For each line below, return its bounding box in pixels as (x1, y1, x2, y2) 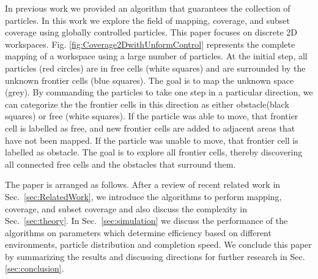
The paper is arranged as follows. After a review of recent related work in (5, 178, 281, 191)
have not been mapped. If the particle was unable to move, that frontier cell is (5, 133, 298, 146)
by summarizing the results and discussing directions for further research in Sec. (5, 250, 305, 262)
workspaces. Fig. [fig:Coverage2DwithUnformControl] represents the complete (5, 37, 295, 50)
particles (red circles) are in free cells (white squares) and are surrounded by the (5, 61, 306, 74)
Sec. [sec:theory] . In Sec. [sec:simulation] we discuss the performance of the (5, 214, 288, 227)
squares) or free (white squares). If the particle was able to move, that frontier (5, 110, 298, 122)
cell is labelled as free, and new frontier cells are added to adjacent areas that (5, 121, 295, 134)
